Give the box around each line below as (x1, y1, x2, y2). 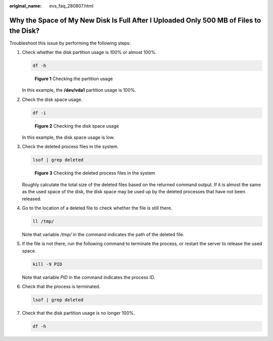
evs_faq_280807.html (49, 3, 94, 9)
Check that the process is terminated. (22, 283, 101, 290)
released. (22, 196, 41, 202)
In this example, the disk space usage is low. (22, 134, 115, 140)
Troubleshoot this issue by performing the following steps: (9, 40, 131, 46)
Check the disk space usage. (22, 96, 83, 102)
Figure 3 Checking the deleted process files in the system (34, 170, 155, 176)
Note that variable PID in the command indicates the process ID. (22, 274, 155, 280)
